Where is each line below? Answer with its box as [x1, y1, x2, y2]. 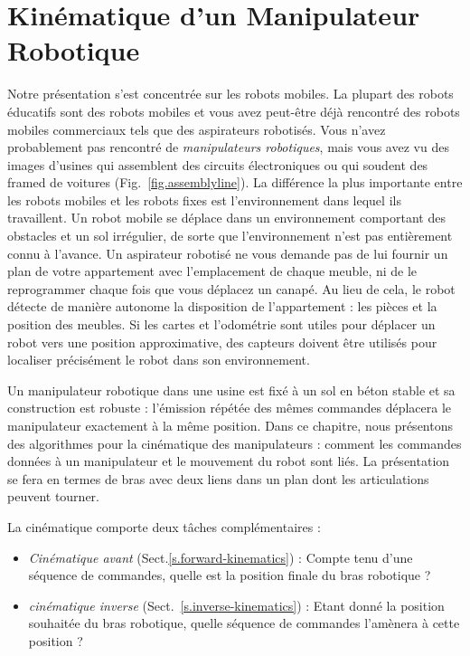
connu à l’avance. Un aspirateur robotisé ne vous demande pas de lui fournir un [7, 243, 448, 262]
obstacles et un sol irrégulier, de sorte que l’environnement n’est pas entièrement [7, 226, 453, 245]
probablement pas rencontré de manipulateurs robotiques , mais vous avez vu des [7, 138, 449, 157]
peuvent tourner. [7, 487, 99, 506]
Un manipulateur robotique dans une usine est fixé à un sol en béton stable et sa [7, 380, 456, 399]
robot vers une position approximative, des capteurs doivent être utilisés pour [7, 332, 437, 351]
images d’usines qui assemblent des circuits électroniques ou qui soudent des [7, 155, 428, 174]
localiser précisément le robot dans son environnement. [7, 350, 310, 369]
